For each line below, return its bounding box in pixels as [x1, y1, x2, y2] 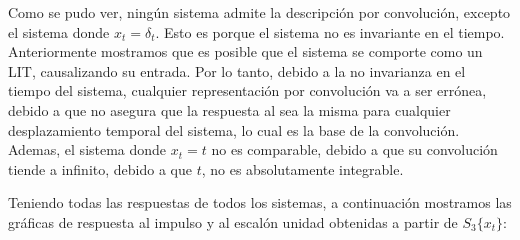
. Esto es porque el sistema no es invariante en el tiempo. [155, 21, 505, 42]
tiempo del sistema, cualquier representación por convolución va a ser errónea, [8, 80, 487, 101]
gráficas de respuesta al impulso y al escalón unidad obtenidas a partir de [8, 211, 458, 232]
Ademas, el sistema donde [8, 139, 167, 160]
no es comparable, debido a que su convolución [211, 139, 498, 160]
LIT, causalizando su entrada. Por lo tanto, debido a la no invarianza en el [8, 60, 466, 81]
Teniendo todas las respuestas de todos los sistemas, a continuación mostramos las [8, 192, 512, 213]
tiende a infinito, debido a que [8, 158, 192, 179]
